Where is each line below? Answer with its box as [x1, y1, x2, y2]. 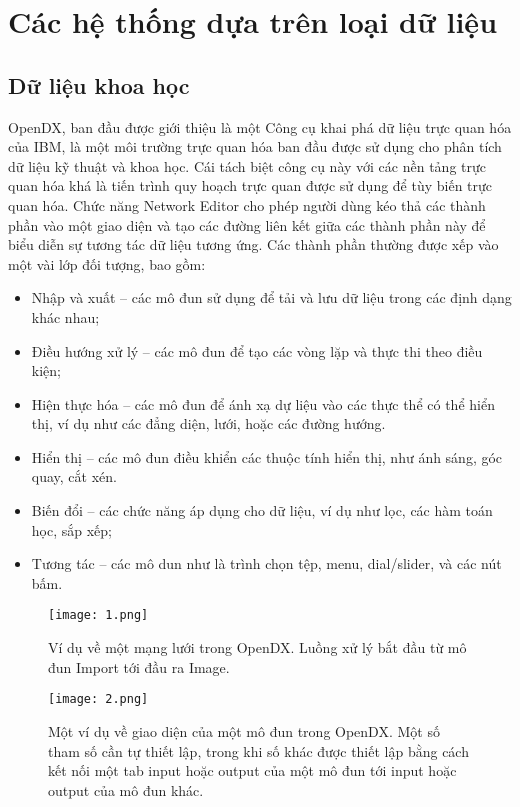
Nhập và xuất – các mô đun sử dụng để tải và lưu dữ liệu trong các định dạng [31, 287, 512, 308]
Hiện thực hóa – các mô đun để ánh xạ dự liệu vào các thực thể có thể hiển [31, 393, 495, 414]
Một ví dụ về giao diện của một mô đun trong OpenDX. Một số [48, 720, 440, 741]
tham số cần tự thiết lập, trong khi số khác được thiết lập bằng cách [48, 740, 469, 761]
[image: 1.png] [48, 608, 149, 623]
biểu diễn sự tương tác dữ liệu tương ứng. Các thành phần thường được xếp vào [8, 234, 499, 255]
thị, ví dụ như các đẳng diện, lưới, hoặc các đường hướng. [31, 413, 386, 434]
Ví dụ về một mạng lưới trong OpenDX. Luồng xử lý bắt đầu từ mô [48, 637, 467, 658]
